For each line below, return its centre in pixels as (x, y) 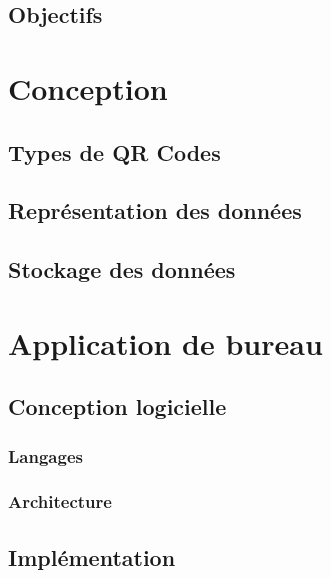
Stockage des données (122, 269)
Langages (45, 455)
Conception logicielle (117, 406)
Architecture (60, 501)
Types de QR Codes (114, 151)
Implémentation (92, 556)
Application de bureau (165, 342)
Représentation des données (155, 210)
